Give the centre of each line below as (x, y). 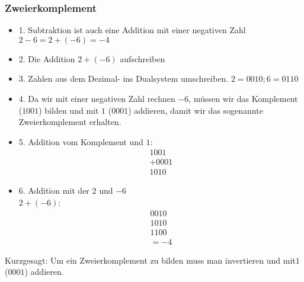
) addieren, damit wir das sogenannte (196, 110)
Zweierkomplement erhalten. (70, 122)
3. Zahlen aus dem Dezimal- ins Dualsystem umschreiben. (124, 78)
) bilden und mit (69, 110)
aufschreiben (143, 58)
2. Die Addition (47, 58)
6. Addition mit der (54, 190)
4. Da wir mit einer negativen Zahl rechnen (97, 98)
